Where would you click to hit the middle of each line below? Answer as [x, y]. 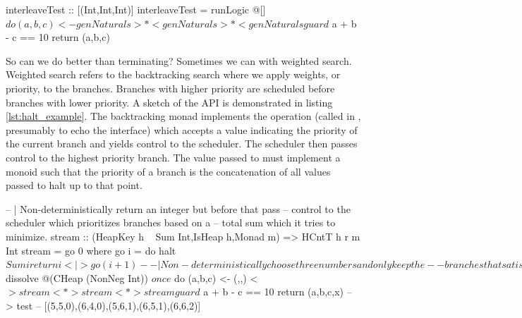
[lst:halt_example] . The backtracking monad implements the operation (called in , [183, 116]
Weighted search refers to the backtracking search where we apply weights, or [173, 74]
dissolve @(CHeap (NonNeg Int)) [77, 277]
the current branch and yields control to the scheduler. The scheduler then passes [182, 143]
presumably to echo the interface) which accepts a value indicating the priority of [182, 129]
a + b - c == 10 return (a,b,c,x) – [278, 292]
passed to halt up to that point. [74, 185]
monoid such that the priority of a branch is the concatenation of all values [168, 171]
